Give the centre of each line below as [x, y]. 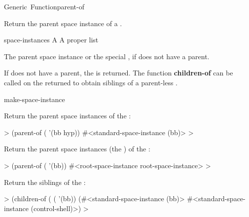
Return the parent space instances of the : [68, 116]
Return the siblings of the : [45, 182]
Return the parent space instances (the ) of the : [77, 149]
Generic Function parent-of [44, 6]
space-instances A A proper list [51, 40]
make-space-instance [35, 99]
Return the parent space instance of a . [63, 23]
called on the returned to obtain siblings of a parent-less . [91, 82]
